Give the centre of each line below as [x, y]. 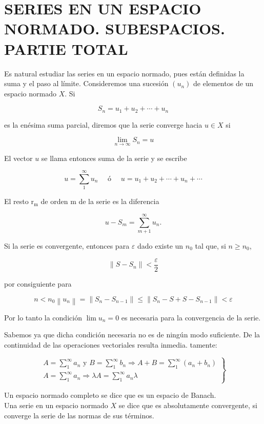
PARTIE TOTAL [66, 48]
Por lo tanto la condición [43, 317]
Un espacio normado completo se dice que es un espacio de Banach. [110, 395]
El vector [18, 158]
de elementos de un [224, 83]
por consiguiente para [38, 283]
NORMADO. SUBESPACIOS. [115, 28]
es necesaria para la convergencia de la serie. [191, 317]
